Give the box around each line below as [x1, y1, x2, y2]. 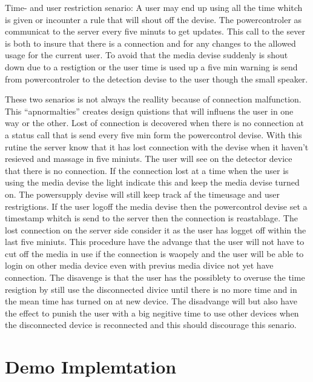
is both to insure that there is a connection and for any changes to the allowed [5, 36, 296, 49]
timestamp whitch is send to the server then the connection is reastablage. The [5, 212, 298, 224]
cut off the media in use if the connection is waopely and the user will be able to [5, 247, 304, 260]
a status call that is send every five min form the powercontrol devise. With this [5, 128, 302, 141]
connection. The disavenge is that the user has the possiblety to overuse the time [5, 271, 305, 284]
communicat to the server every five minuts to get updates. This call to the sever [5, 25, 305, 38]
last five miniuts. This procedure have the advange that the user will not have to [5, 235, 305, 248]
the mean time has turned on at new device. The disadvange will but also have [5, 295, 297, 307]
